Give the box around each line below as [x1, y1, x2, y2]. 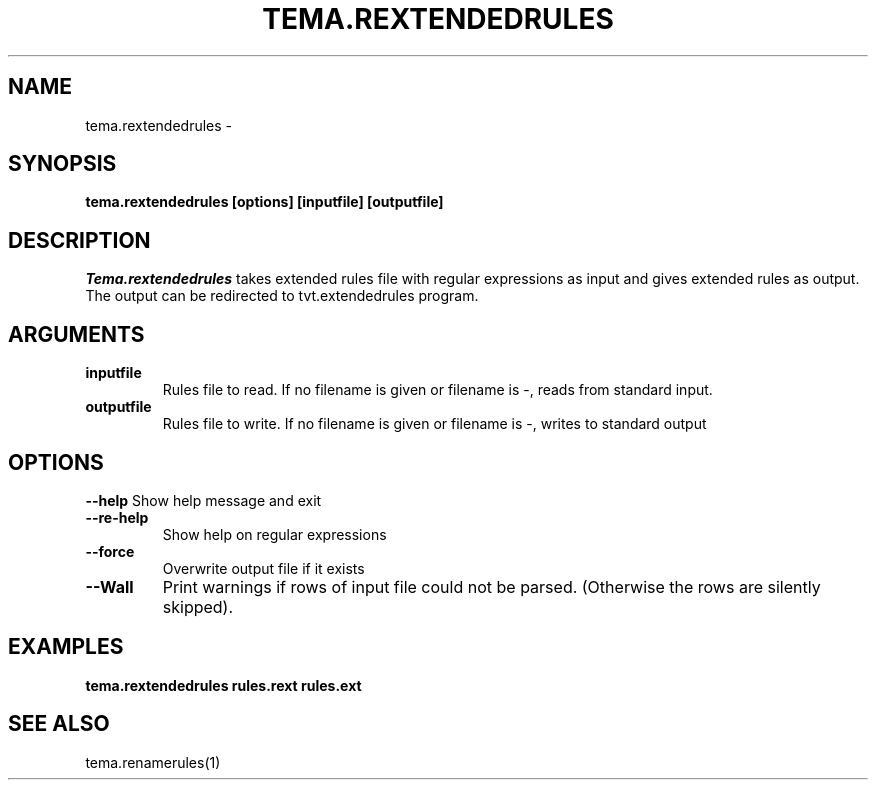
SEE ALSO [8, 711, 110, 737]
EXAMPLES [8, 634, 124, 660]
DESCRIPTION [8, 227, 151, 253]
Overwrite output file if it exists [162, 559, 365, 577]
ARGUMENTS [8, 321, 145, 347]
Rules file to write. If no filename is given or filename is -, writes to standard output [162, 415, 707, 433]
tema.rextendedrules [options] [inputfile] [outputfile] [85, 193, 444, 211]
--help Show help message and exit [85, 491, 322, 509]
